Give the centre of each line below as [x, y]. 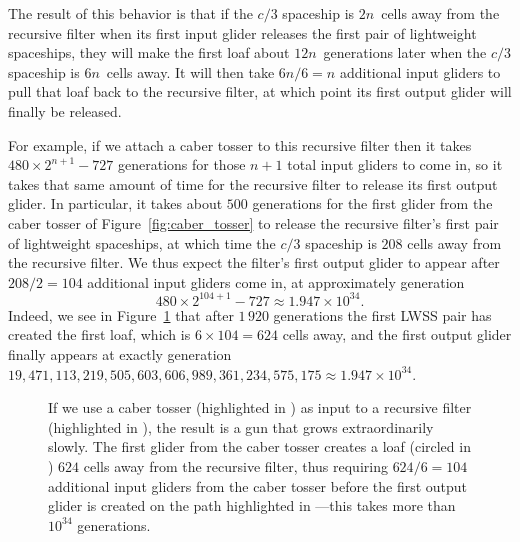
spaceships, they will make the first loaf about [149, 52]
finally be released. [65, 110]
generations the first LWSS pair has [382, 314]
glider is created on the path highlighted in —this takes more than [252, 505]
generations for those [181, 164]
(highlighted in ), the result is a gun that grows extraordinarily [241, 426]
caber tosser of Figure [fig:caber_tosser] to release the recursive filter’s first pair [253, 222]
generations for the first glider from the [372, 203]
